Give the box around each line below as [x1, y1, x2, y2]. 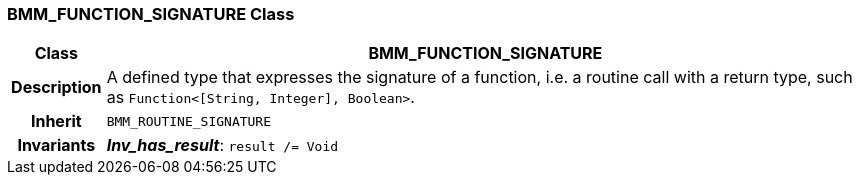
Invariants [17, 135, 96, 156]
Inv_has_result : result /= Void [106, 135, 339, 156]
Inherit [30, 111, 82, 132]
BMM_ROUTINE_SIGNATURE [106, 113, 272, 129]
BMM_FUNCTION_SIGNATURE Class [7, 4, 295, 24]
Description [11, 77, 102, 98]
